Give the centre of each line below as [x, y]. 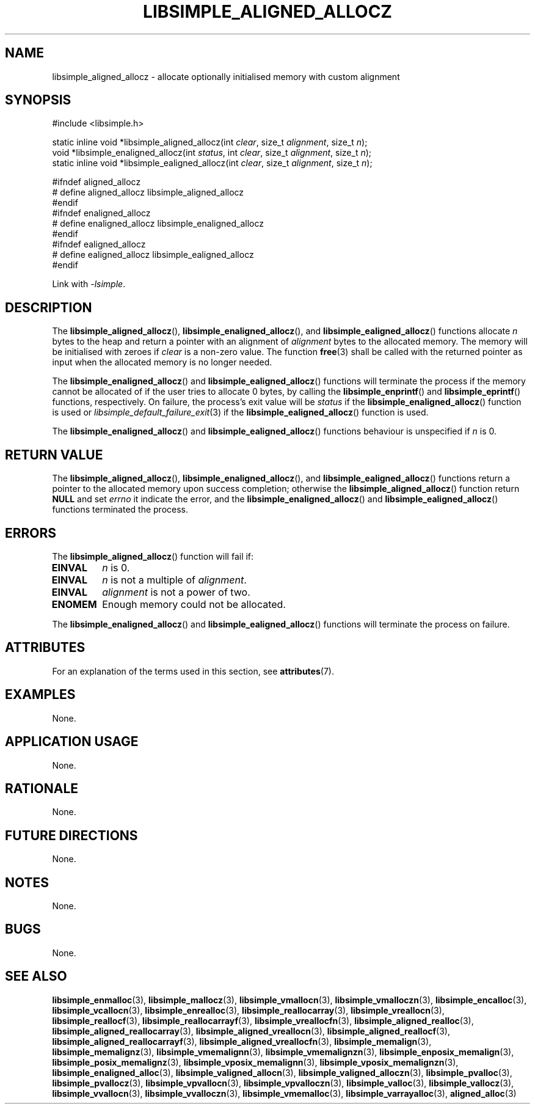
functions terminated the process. [120, 510]
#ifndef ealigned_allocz [99, 244]
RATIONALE [42, 788]
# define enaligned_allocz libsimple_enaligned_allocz [158, 224]
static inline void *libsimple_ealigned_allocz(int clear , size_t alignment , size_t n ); [212, 163]
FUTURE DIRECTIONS [71, 835]
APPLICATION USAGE [72, 742]
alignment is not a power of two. [176, 592]
